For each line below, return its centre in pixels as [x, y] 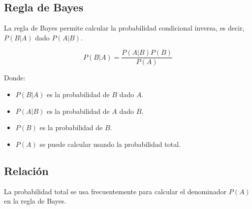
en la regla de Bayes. [35, 201]
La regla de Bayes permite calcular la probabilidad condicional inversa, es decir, [124, 28]
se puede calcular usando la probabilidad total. [110, 144]
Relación [26, 170]
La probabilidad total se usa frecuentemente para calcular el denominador [115, 191]
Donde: [15, 78]
